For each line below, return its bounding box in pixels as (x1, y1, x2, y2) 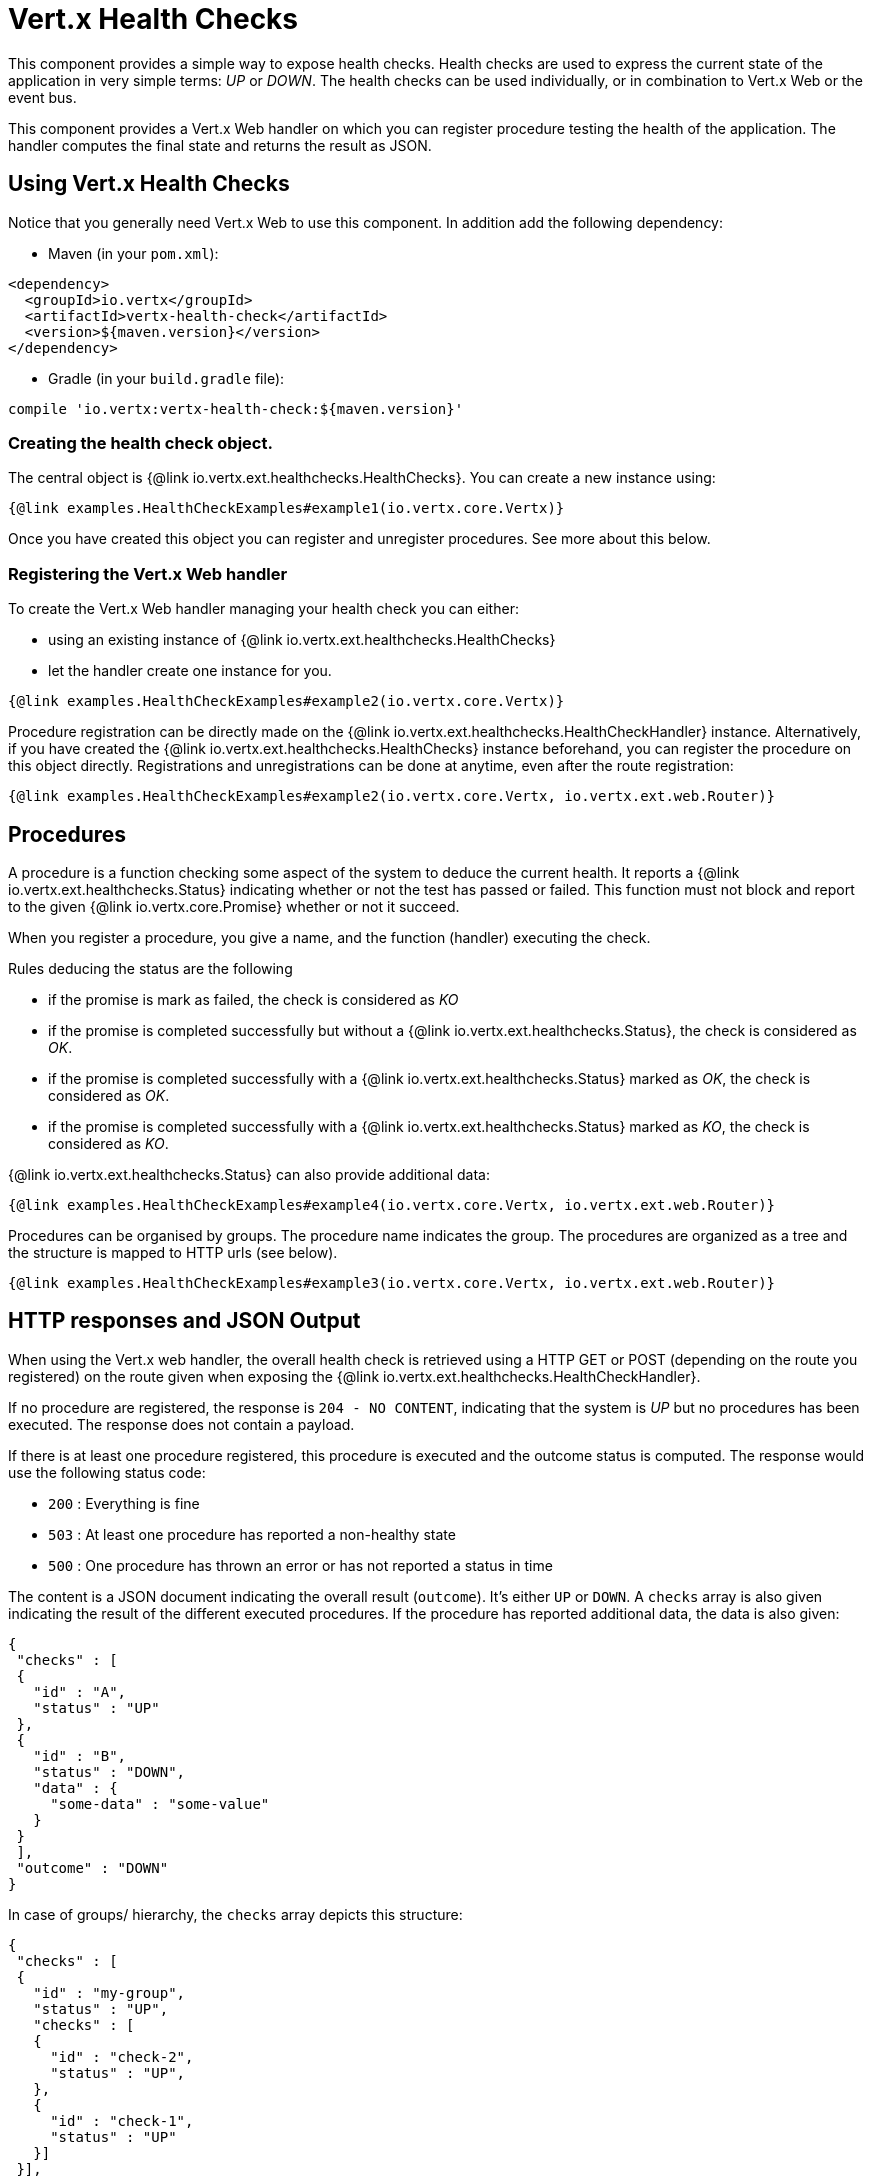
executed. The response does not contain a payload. (8, 1415, 355, 1433)
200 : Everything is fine (48, 1494, 200, 1512)
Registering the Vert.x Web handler (8, 563, 288, 584)
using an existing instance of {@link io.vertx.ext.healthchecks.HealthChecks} (48, 631, 556, 649)
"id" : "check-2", (50, 2048, 194, 2065)
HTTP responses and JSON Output (8, 1308, 361, 1334)
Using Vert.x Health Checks (8, 171, 290, 197)
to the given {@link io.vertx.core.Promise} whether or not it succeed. (8, 897, 460, 915)
